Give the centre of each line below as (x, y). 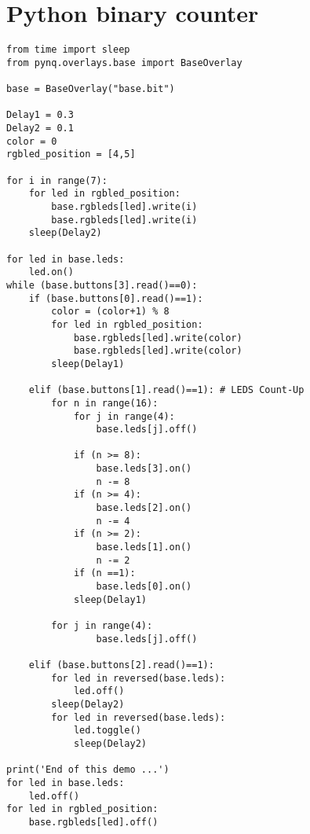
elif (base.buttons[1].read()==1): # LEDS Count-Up (166, 390)
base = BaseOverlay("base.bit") (91, 89)
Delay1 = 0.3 (40, 115)
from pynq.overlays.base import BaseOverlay (124, 62)
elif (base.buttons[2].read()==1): (121, 665)
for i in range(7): (57, 180)
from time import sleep (68, 50)
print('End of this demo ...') (88, 770)
